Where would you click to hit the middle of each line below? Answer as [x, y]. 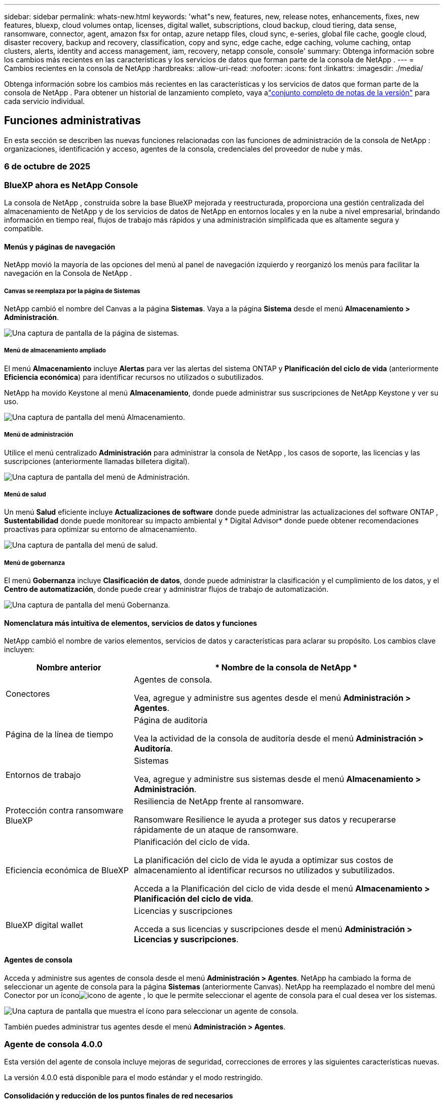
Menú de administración [39, 435]
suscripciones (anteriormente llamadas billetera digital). [97, 461]
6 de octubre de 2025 [47, 167]
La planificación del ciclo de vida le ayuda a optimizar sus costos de [264, 860]
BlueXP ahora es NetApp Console [71, 185]
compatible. [24, 228]
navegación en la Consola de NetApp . [68, 273]
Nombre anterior [69, 668]
